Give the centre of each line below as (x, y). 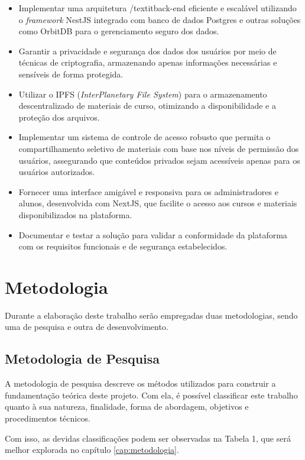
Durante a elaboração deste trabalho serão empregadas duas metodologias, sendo (151, 315)
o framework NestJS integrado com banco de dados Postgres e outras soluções (160, 19)
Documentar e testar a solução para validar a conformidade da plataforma (153, 234)
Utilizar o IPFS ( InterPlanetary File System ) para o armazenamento (143, 94)
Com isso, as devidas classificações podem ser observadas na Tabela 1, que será (148, 438)
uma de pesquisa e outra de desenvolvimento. (87, 327)
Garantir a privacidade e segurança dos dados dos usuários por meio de (147, 51)
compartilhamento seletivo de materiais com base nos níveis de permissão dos (159, 148)
